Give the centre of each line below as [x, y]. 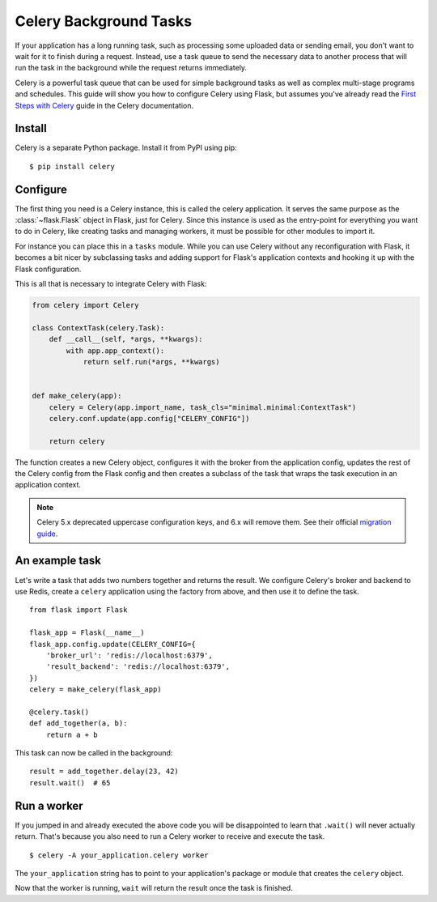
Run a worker [49, 806]
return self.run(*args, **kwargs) [151, 362]
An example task [58, 561]
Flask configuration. [48, 269]
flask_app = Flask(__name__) [87, 633]
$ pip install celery [72, 166]
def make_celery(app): [77, 396]
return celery [77, 441]
